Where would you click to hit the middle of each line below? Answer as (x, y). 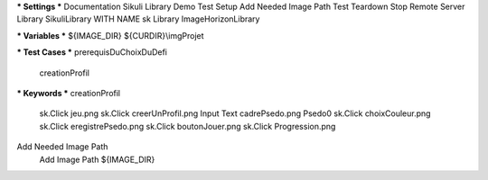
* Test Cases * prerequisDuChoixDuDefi (92, 52)
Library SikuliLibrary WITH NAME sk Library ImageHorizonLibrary (138, 19)
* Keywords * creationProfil (69, 93)
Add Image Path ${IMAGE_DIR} (97, 159)
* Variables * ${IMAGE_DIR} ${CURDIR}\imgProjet (110, 35)
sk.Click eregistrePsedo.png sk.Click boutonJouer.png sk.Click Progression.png (188, 126)
